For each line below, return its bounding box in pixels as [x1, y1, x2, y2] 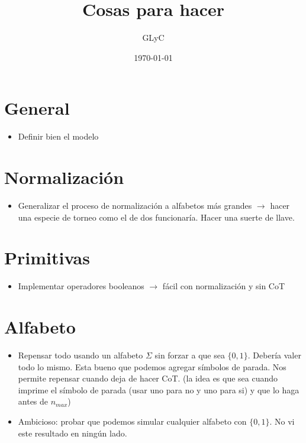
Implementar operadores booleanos [18, 280, 144, 292]
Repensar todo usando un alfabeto [18, 349, 143, 361]
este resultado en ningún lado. [18, 426, 127, 439]
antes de [18, 395, 49, 408]
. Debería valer [247, 349, 301, 361]
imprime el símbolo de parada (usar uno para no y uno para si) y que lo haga [18, 383, 299, 396]
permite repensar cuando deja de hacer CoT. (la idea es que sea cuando [18, 372, 278, 384]
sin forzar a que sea [154, 349, 225, 361]
